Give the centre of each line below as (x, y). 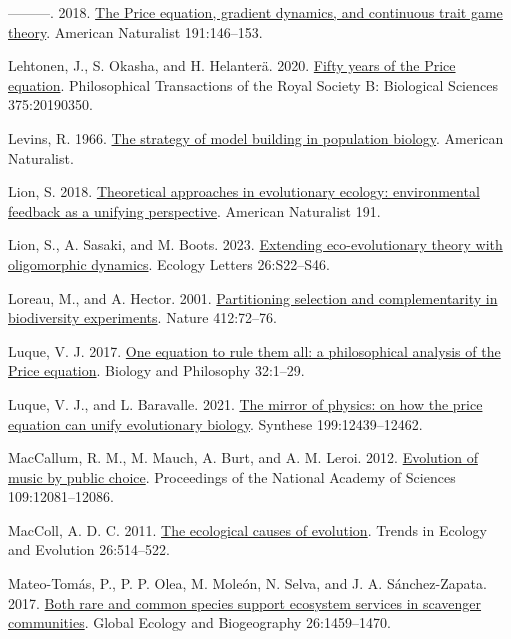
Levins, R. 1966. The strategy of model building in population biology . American (256, 137)
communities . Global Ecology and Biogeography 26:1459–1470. (199, 622)
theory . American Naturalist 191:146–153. (135, 31)
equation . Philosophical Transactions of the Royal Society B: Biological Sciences (253, 84)
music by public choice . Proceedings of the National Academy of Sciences (232, 476)
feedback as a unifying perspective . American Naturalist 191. (194, 210)
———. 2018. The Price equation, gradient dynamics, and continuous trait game (255, 12)
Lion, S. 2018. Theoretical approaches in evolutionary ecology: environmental (244, 191)
